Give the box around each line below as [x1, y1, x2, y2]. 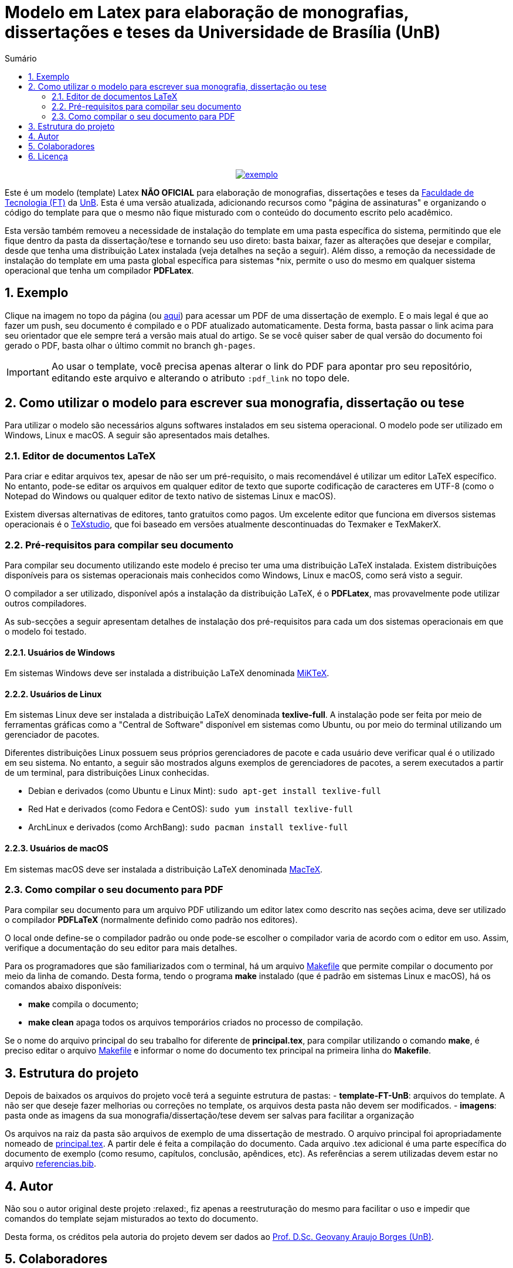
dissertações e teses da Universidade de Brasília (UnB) [5, 22, 441, 42]
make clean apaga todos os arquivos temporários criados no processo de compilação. [28, 1017, 363, 1028]
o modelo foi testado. [5, 626, 87, 636]
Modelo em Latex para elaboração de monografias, [5, 2, 409, 22]
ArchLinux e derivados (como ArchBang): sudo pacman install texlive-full [28, 822, 348, 833]
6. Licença [28, 151, 68, 161]
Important [6, 366, 49, 378]
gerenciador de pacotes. [5, 730, 100, 740]
